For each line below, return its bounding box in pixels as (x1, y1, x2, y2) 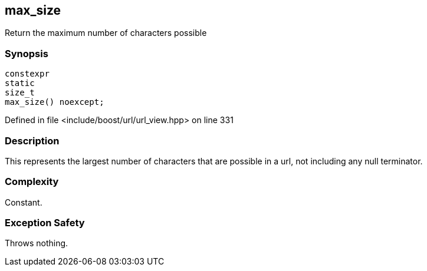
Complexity (5, 176, 59, 188)
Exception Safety (5, 217, 85, 229)
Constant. (5, 197, 42, 207)
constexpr (5, 69, 50, 79)
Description (5, 134, 60, 147)
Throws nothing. (5, 238, 68, 249)
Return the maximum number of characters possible (5, 28, 207, 38)
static (5, 78, 35, 88)
